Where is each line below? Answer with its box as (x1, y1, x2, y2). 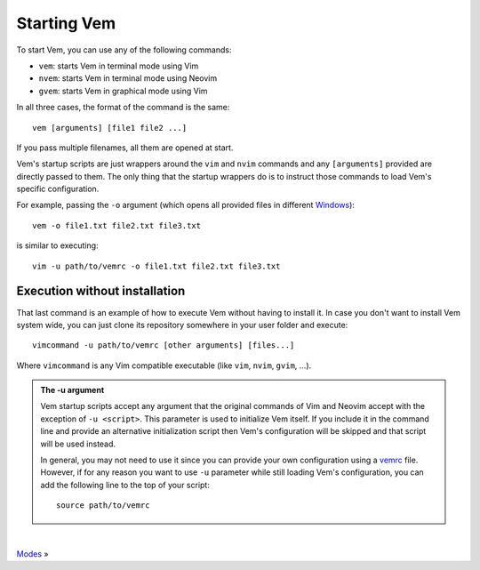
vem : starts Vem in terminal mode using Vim (38, 60, 199, 71)
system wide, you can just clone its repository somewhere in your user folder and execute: (16, 319, 348, 330)
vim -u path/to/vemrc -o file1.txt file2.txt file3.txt (32, 261, 281, 271)
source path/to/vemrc (56, 501, 150, 510)
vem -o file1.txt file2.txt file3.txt (32, 221, 202, 230)
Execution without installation (16, 284, 186, 299)
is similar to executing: (16, 240, 99, 251)
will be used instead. (40, 438, 116, 449)
